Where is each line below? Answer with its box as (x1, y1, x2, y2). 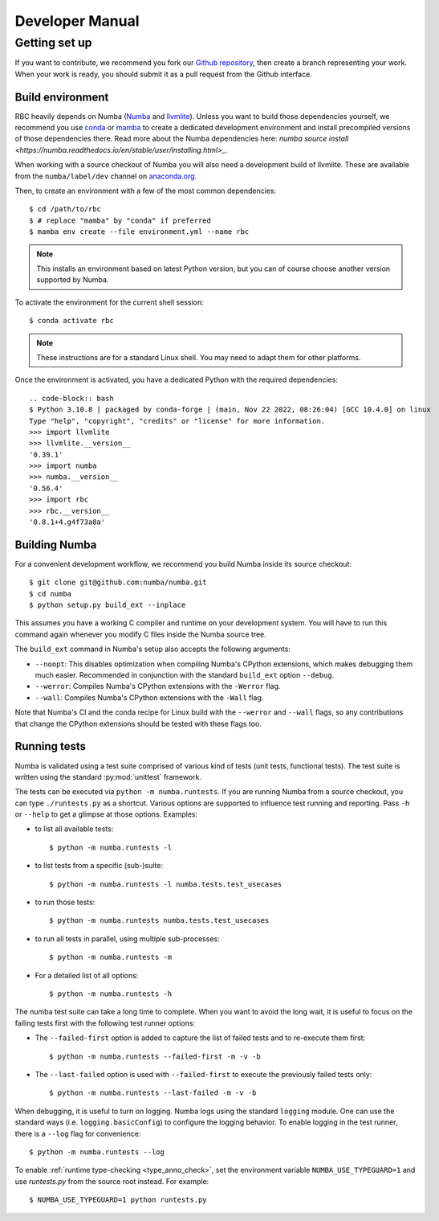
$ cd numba (29, 589, 72, 598)
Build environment (14, 90, 109, 104)
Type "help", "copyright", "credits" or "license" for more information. (29, 416, 326, 425)
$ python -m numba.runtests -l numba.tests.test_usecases (49, 879, 283, 888)
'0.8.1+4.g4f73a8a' (29, 518, 106, 527)
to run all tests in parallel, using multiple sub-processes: (35, 933, 220, 944)
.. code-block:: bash (29, 394, 114, 403)
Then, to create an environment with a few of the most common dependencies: (14, 186, 277, 196)
